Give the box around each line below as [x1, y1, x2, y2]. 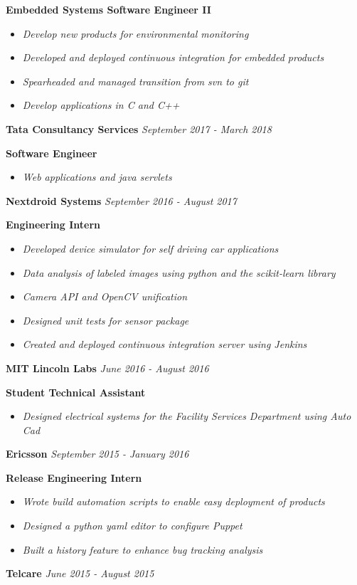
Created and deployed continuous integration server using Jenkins [22, 337, 307, 352]
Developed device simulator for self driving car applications [22, 241, 279, 255]
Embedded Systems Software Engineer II [6, 2, 211, 16]
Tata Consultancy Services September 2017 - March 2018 [6, 121, 272, 136]
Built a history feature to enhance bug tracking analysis [22, 542, 263, 557]
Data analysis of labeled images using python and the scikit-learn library [22, 265, 336, 280]
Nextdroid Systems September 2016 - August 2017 [6, 193, 237, 208]
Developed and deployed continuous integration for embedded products [22, 50, 324, 65]
